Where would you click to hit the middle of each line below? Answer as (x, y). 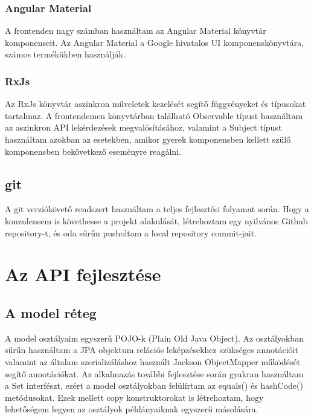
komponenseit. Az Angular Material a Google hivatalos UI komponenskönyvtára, (155, 42)
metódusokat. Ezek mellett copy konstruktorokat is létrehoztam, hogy (134, 397)
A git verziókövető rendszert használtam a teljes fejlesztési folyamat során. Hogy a (157, 209)
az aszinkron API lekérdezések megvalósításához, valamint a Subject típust (143, 127)
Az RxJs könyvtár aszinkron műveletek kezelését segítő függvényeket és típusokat (155, 104)
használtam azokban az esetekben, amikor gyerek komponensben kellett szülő (148, 139)
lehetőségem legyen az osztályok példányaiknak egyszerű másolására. (132, 409)
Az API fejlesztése (83, 274)
